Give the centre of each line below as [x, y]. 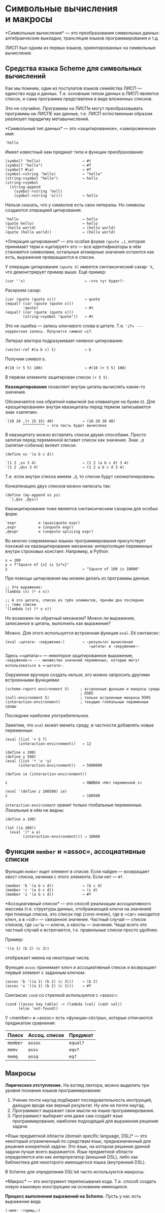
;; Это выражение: [24, 587]
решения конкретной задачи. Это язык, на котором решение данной [78, 1147]
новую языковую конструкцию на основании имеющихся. [66, 1187]
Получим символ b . [26, 359]
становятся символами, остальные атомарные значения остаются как [80, 252]
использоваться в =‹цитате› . [34, 665]
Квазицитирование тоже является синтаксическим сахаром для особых [82, 508]
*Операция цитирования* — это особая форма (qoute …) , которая [75, 241]
